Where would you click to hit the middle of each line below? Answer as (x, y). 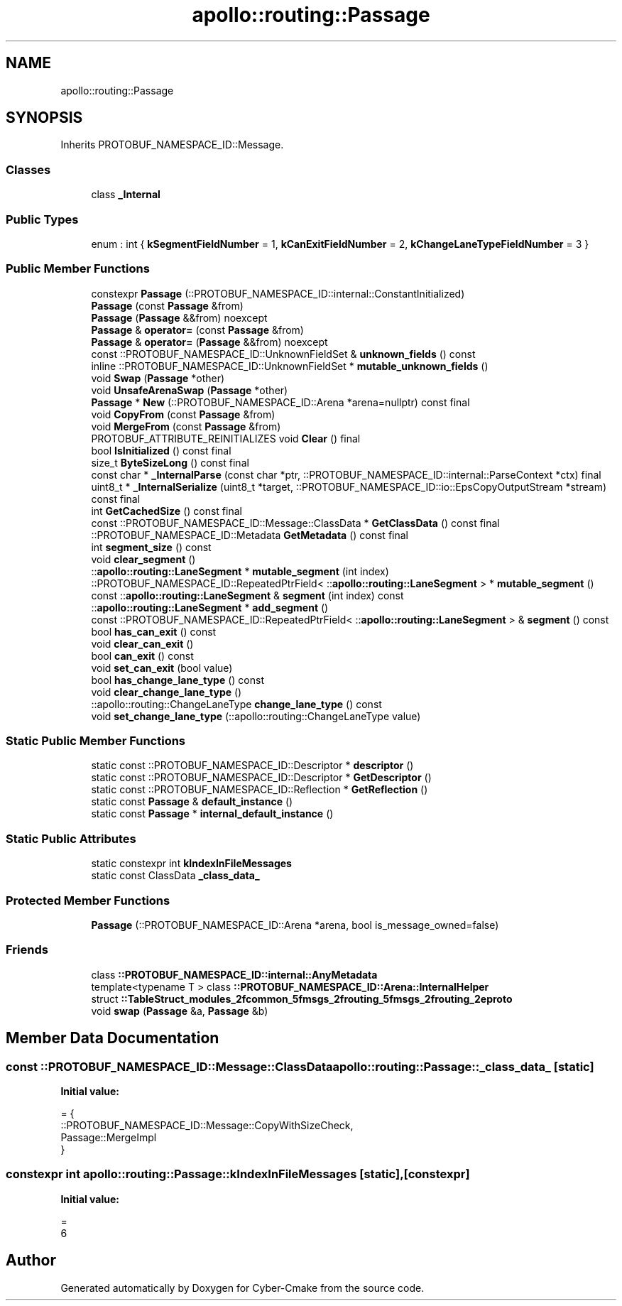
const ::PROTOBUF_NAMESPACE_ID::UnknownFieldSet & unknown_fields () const (283, 354)
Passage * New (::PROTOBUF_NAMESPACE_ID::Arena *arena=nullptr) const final (280, 402)
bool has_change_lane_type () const (178, 680)
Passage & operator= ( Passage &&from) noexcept (209, 342)
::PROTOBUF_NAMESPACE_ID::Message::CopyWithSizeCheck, (207, 1125)
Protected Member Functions (88, 900)
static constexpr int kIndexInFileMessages (191, 864)
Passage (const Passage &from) (167, 305)
